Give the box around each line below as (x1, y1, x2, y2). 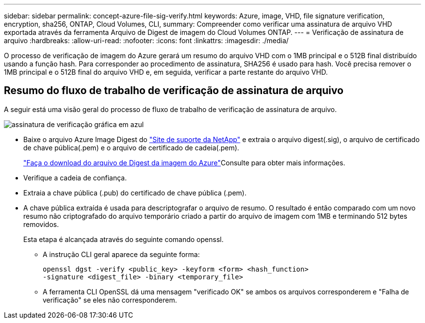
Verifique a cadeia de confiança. (23, 173, 127, 182)
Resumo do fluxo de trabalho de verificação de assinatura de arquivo (4, 84, 343, 97)
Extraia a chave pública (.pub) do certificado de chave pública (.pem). (23, 188, 246, 197)
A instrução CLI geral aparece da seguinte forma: (43, 250, 200, 258)
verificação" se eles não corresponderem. (43, 295, 177, 304)
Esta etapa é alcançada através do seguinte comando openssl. (23, 235, 224, 243)
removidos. (23, 220, 59, 228)
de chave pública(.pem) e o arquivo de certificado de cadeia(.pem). (23, 143, 239, 152)
